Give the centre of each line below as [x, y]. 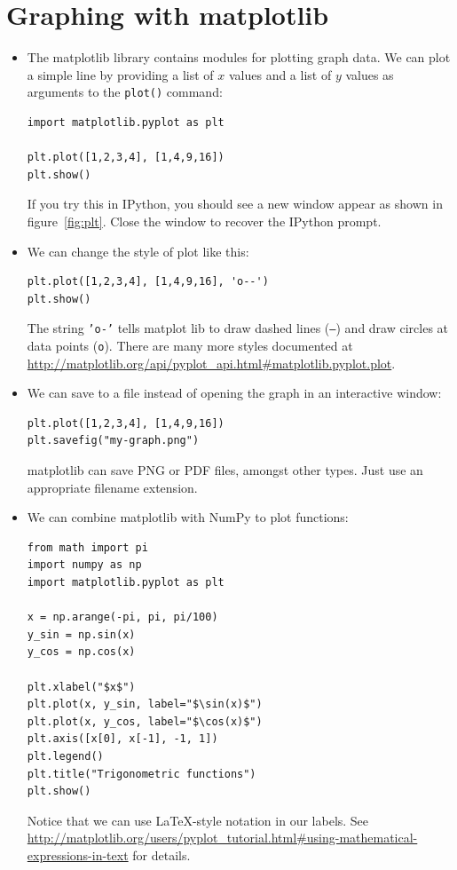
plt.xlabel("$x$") [81, 687]
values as [370, 74]
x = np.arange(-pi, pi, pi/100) [122, 617]
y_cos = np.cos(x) [81, 652]
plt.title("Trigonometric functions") [142, 774]
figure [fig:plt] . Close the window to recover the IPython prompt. [204, 221]
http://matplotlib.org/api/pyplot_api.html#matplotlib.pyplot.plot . [211, 363]
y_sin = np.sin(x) [81, 634]
